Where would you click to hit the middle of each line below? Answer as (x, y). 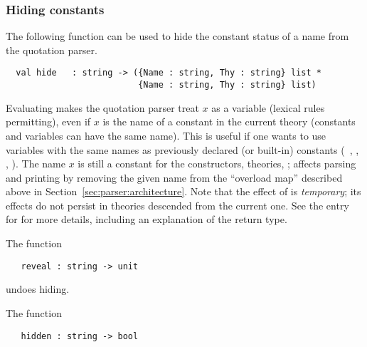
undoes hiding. (38, 289)
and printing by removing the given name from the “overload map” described (174, 177)
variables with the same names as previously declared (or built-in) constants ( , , (182, 149)
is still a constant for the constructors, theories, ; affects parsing (217, 164)
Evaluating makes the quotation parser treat (102, 107)
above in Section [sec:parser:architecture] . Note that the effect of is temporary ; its (183, 191)
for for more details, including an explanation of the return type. (147, 219)
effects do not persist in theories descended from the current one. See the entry (177, 205)
